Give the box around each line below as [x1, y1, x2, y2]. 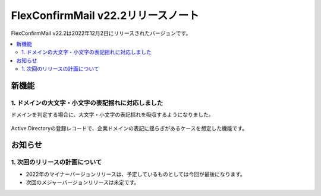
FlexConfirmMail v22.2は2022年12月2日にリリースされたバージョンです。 [11, 30, 191, 37]
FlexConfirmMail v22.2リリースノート [11, 9, 199, 22]
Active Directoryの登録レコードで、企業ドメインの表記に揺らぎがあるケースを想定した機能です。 [11, 124, 248, 131]
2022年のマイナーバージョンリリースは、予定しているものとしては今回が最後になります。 [26, 171, 246, 178]
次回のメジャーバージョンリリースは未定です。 [26, 179, 140, 186]
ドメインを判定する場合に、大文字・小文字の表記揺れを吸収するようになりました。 [11, 111, 214, 118]
